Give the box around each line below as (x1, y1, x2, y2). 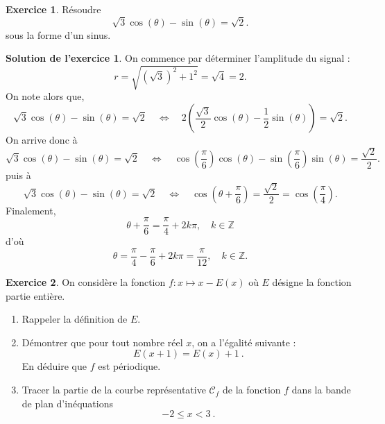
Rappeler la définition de (22, 312, 128, 326)
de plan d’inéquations (22, 396, 113, 410)
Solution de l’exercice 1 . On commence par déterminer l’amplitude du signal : (6, 51, 350, 65)
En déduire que (22, 359, 87, 373)
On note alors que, (6, 89, 85, 103)
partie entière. (6, 288, 65, 303)
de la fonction (223, 382, 281, 397)
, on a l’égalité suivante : (191, 334, 296, 349)
